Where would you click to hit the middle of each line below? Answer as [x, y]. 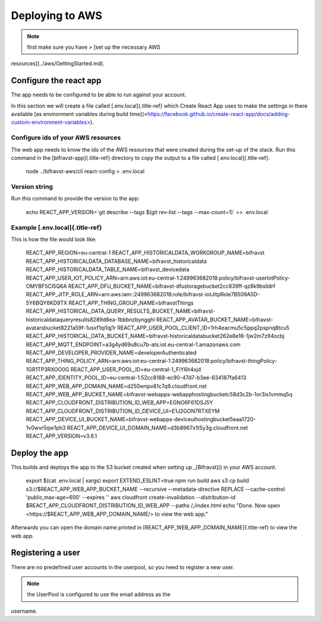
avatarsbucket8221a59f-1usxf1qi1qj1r [71, 328]
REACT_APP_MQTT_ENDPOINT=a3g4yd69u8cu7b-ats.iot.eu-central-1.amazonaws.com [133, 344]
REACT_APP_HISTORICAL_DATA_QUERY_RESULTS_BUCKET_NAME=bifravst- [121, 311]
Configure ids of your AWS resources [66, 138]
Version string [32, 187]
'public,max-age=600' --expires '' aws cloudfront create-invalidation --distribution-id [131, 497]
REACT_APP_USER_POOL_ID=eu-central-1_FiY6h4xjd [136, 369]
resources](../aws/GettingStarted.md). [58, 64]
